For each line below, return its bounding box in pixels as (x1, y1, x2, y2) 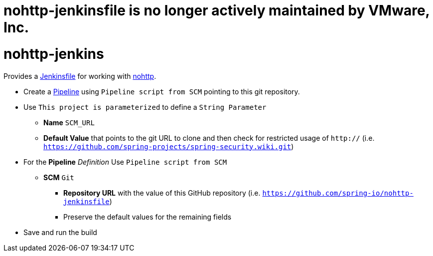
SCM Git (43, 173, 74, 182)
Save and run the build (23, 228, 97, 237)
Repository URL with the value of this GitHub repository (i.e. (63, 188, 261, 197)
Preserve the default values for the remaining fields (63, 212, 232, 221)
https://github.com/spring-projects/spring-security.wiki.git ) (43, 142, 294, 151)
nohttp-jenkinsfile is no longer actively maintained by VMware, (3, 2, 430, 19)
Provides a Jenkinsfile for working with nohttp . (3, 71, 156, 80)
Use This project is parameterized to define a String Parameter (23, 102, 267, 111)
